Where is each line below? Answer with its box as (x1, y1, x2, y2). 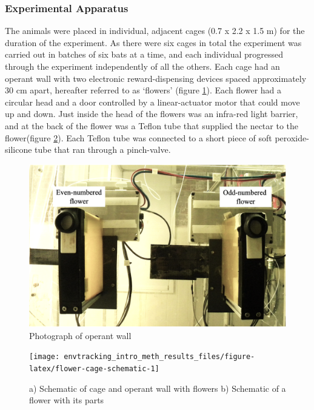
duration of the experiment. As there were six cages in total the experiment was (5, 36, 302, 49)
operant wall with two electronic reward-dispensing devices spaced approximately (5, 72, 307, 84)
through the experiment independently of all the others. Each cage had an (5, 60, 280, 72)
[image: (29, 352, 60, 361)
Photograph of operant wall (29, 329, 132, 341)
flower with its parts (29, 394, 104, 406)
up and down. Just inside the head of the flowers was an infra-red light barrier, (5, 107, 298, 120)
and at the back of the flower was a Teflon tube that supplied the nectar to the (5, 119, 298, 132)
